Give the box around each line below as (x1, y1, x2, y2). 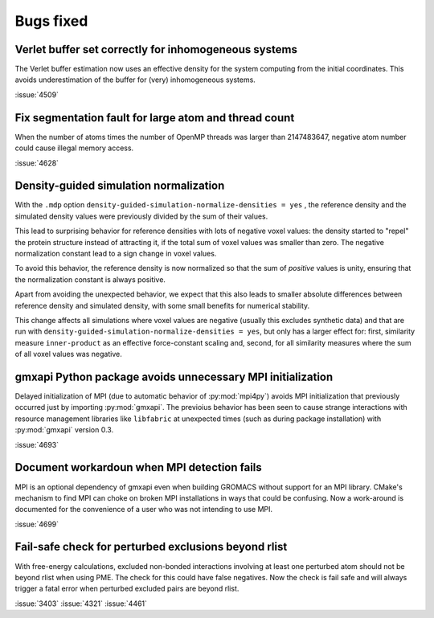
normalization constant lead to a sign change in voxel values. (14, 249, 217, 258)
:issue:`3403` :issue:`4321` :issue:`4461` (14, 599, 148, 608)
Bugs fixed (14, 12, 88, 30)
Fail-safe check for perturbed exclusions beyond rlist (14, 540, 288, 554)
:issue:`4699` (14, 519, 59, 529)
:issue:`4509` (14, 89, 59, 100)
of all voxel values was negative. (14, 350, 122, 359)
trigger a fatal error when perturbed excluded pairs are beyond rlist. (14, 583, 240, 594)
